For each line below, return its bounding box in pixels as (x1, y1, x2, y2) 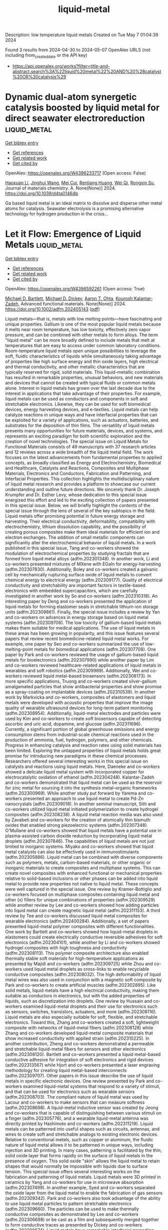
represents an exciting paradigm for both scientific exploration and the (5, 433, 150, 439)
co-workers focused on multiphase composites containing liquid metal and (5, 891, 159, 897)
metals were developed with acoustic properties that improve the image (5, 699, 153, 705)
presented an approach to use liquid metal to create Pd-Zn (23, 795, 144, 801)
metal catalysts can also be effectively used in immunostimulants (5, 849, 139, 855)
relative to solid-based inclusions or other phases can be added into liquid (5, 875, 158, 881)
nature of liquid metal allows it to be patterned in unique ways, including (5, 1142, 153, 1148)
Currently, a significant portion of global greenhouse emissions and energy (5, 726, 160, 732)
